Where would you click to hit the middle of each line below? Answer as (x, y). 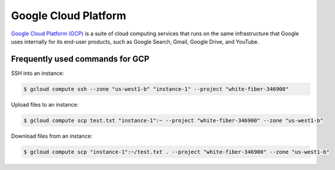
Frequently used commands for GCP (80, 59)
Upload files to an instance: (45, 104)
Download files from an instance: (52, 136)
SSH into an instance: (37, 73)
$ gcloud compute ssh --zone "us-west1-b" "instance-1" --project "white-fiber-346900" (156, 89)
